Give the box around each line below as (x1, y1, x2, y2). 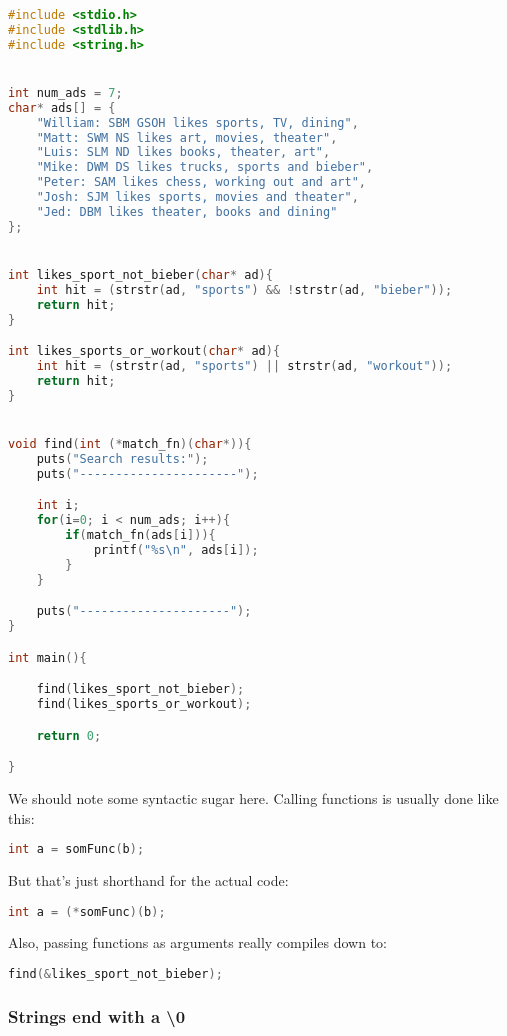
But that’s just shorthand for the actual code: (8, 869, 289, 890)
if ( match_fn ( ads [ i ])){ (65, 528, 216, 542)
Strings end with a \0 (8, 1003, 186, 1028)
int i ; (36, 498, 80, 513)
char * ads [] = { (8, 100, 116, 115)
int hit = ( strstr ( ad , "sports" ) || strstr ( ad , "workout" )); (36, 359, 453, 374)
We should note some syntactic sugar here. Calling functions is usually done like (8, 787, 499, 808)
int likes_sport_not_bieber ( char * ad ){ (8, 268, 273, 282)
